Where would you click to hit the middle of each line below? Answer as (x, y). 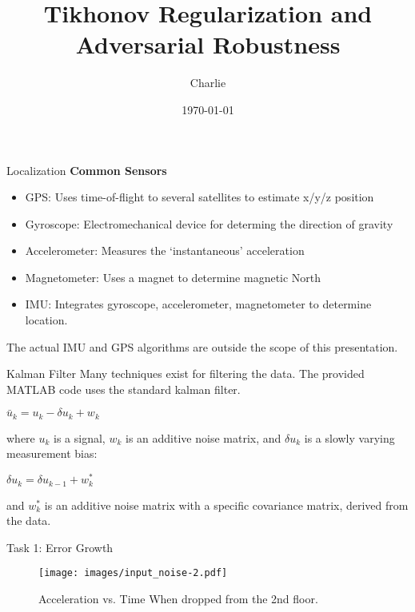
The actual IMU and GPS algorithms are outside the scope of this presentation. (202, 346)
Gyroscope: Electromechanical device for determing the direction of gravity (209, 223)
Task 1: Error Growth (60, 547)
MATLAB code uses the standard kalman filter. (124, 389)
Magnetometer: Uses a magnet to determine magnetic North (173, 277)
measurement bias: (52, 453)
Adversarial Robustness (208, 44)
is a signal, (80, 437)
